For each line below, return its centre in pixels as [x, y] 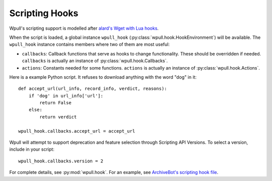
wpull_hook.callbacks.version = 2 [61, 161]
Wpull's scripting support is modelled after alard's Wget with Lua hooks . [84, 28]
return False [55, 103]
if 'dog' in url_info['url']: [66, 96]
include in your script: [32, 149]
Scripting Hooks [44, 13]
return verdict [58, 117]
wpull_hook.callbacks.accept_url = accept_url [77, 131]
